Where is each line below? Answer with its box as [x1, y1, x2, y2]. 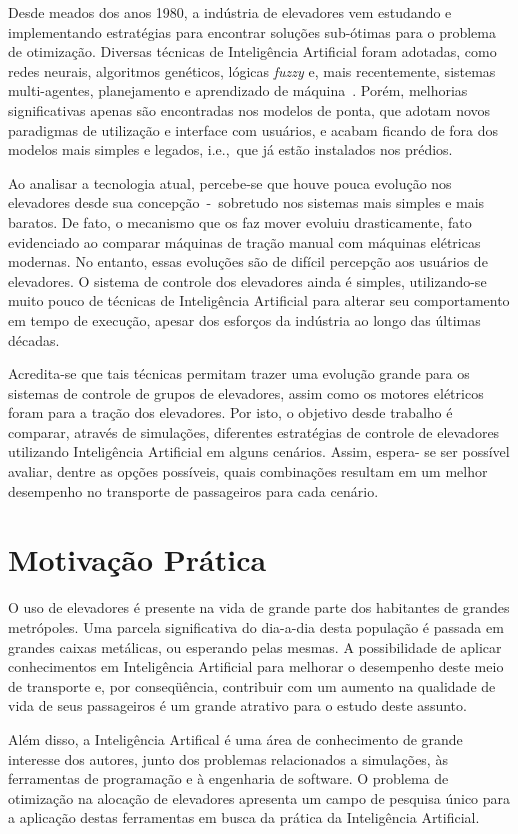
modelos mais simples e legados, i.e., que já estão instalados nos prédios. [8, 139, 453, 160]
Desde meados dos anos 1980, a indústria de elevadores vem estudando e [8, 2, 452, 22]
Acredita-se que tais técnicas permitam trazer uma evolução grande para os [8, 363, 470, 384]
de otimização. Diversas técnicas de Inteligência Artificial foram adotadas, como [8, 41, 497, 62]
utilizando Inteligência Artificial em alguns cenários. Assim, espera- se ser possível [8, 441, 510, 462]
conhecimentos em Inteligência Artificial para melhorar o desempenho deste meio [8, 656, 504, 677]
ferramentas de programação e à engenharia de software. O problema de [8, 768, 449, 789]
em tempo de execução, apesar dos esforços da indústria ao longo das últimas [8, 309, 481, 330]
